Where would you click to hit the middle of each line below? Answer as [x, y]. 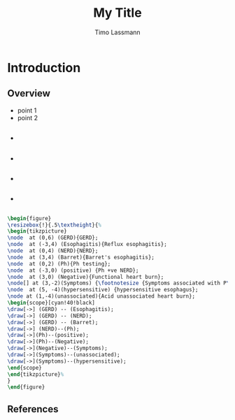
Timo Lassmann [117, 32]
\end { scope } [24, 368]
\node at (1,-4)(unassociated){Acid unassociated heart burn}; [101, 296]
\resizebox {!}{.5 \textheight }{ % [54, 225]
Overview [29, 93]
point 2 [28, 117]
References [33, 409]
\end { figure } [26, 387]
